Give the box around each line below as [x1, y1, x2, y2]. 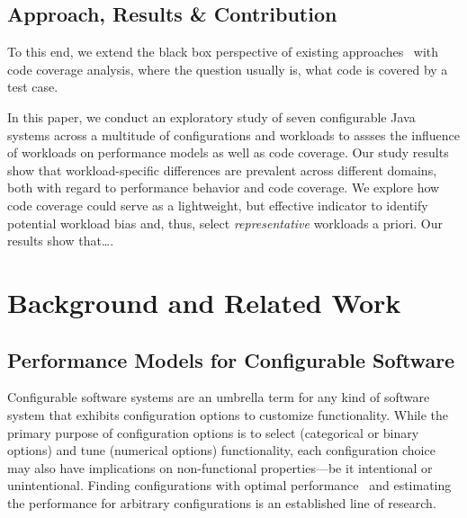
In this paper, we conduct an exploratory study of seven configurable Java [7, 107, 416, 126]
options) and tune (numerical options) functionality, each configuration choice [7, 441, 436, 460]
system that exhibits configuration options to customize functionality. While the [7, 405, 449, 424]
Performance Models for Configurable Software [7, 345, 455, 373]
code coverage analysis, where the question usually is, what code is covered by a [7, 59, 448, 78]
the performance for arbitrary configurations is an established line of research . [7, 493, 436, 512]
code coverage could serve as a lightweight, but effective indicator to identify [7, 195, 428, 214]
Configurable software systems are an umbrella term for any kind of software [7, 388, 430, 406]
